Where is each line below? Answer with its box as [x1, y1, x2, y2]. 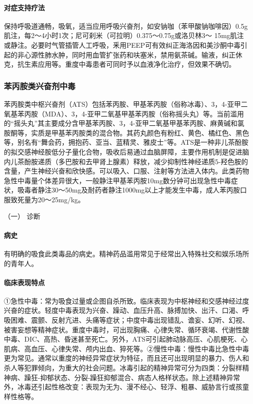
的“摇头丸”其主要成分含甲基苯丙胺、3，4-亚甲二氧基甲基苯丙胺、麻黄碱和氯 [4, 118, 244, 128]
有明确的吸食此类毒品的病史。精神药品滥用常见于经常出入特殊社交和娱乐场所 [4, 248, 249, 258]
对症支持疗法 [4, 2, 45, 12]
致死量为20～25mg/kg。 [10, 194, 85, 204]
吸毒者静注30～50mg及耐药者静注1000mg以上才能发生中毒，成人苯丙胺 [17, 185, 240, 195]
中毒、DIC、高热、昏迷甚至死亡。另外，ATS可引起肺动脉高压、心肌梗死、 [4, 334, 241, 344]
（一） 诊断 [4, 211, 40, 221]
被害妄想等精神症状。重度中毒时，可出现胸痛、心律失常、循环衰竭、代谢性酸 [4, 324, 249, 334]
